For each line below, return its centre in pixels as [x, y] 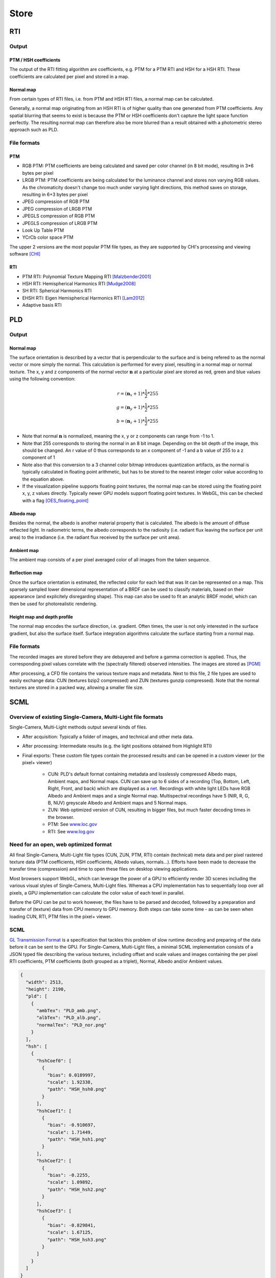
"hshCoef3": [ [54, 1211]
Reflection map [26, 573]
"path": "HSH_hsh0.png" [77, 1089]
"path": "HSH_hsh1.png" [77, 1139]
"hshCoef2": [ [54, 1161]
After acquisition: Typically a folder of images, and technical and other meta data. [108, 737]
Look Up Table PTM [43, 230]
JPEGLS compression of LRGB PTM [60, 223]
